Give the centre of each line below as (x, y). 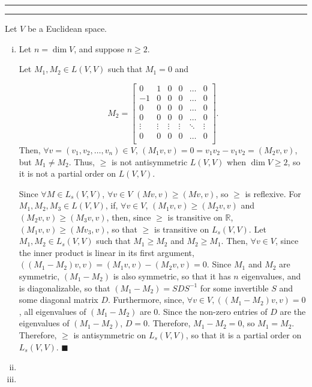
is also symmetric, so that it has (172, 276)
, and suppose (99, 48)
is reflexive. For (273, 193)
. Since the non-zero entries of (213, 311)
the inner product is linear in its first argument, (106, 252)
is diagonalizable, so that (64, 288)
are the (293, 311)
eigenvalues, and (271, 276)
